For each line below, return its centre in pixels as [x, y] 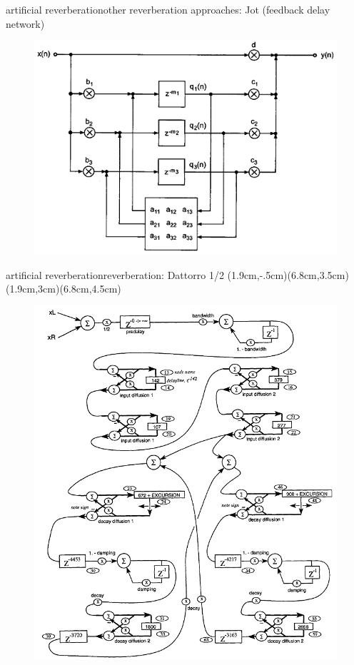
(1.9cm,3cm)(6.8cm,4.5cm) [64, 289]
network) [25, 23]
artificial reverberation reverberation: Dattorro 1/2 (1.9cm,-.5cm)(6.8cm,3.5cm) [177, 274]
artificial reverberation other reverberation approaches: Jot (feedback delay [168, 9]
